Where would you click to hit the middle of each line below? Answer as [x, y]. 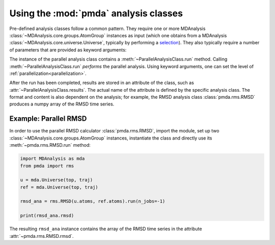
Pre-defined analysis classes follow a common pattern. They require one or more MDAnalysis [107, 29]
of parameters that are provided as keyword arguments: [68, 50]
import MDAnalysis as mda [52, 159]
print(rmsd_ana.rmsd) [47, 216]
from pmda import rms [47, 166]
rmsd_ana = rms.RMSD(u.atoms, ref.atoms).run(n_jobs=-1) [93, 201]
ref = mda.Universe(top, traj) [59, 187]
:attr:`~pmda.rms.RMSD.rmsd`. [42, 236]
